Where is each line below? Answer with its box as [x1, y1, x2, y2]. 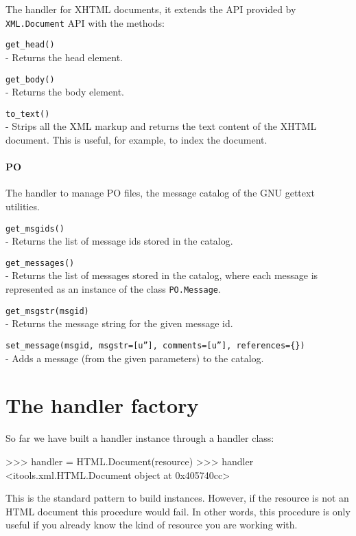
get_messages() [5, 258, 75, 268]
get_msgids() [5, 223, 64, 234]
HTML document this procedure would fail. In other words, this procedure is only [5, 504, 351, 518]
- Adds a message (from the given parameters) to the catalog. [5, 350, 264, 365]
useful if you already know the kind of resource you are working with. [5, 517, 298, 532]
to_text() [5, 109, 50, 119]
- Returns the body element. [5, 85, 124, 99]
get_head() [5, 40, 55, 50]
